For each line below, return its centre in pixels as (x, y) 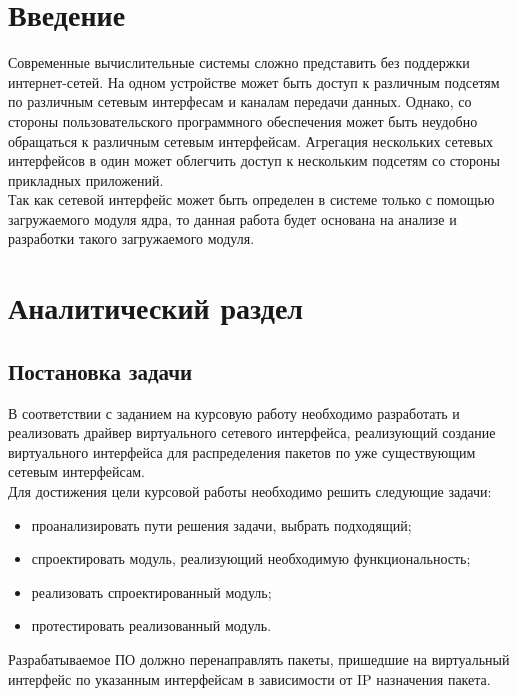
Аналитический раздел (156, 307)
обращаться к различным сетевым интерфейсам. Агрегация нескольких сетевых (251, 140)
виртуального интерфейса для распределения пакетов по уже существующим (242, 451)
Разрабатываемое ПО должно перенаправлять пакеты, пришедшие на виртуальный (259, 658)
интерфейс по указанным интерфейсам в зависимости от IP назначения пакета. (249, 678)
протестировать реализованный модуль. (151, 625)
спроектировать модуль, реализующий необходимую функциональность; (251, 558)
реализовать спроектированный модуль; (151, 591)
